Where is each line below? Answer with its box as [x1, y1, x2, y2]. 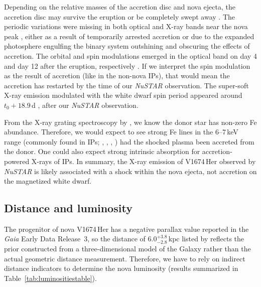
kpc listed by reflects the [168, 233, 244, 244]
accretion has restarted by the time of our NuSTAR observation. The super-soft [4, 80, 249, 90]
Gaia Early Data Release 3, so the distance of [4, 233, 146, 244]
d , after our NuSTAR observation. [32, 99, 139, 110]
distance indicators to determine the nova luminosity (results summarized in [4, 263, 238, 273]
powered [4, 156, 30, 166]
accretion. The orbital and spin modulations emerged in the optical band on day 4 [4, 50, 257, 61]
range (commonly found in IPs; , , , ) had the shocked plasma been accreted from [4, 136, 254, 147]
